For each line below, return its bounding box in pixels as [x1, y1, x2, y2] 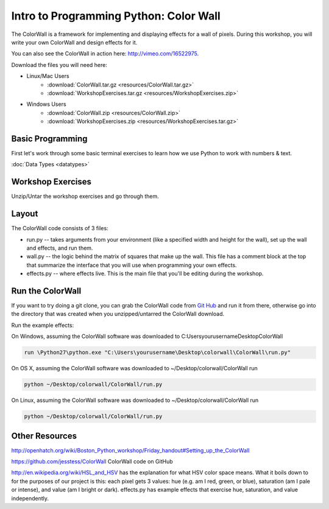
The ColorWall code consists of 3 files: [11, 225, 109, 232]
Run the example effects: [11, 321, 74, 329]
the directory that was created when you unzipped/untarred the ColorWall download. [11, 311, 225, 318]
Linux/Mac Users [26, 72, 69, 80]
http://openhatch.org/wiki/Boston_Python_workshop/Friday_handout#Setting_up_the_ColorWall [11, 446, 250, 454]
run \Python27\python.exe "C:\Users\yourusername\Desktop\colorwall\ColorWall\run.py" [24, 349, 291, 356]
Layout [11, 209, 38, 219]
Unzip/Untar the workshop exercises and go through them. [11, 192, 160, 200]
